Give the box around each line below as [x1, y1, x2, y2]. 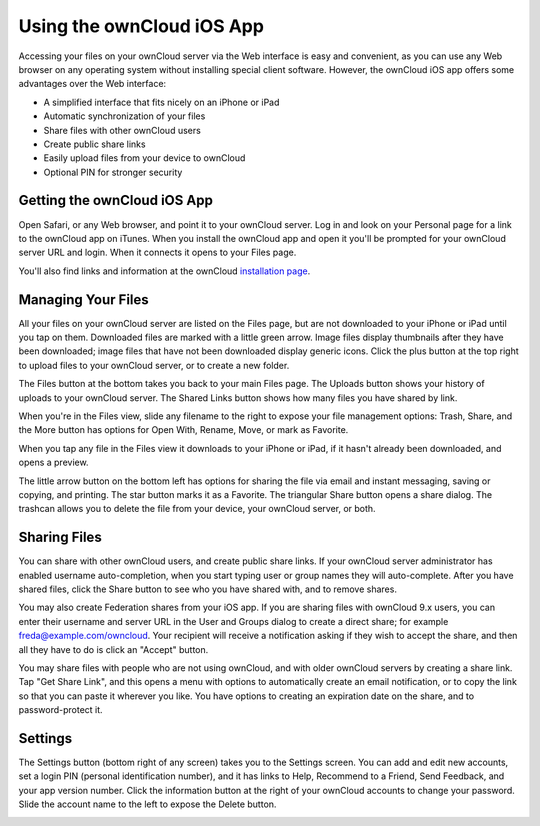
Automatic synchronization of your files [43, 110, 206, 122]
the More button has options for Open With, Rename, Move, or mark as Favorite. [18, 424, 349, 436]
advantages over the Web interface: [18, 78, 167, 90]
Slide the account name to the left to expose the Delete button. [18, 798, 277, 810]
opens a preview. [18, 456, 89, 469]
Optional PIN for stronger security [43, 166, 183, 178]
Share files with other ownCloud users [43, 124, 202, 136]
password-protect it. [18, 704, 104, 716]
